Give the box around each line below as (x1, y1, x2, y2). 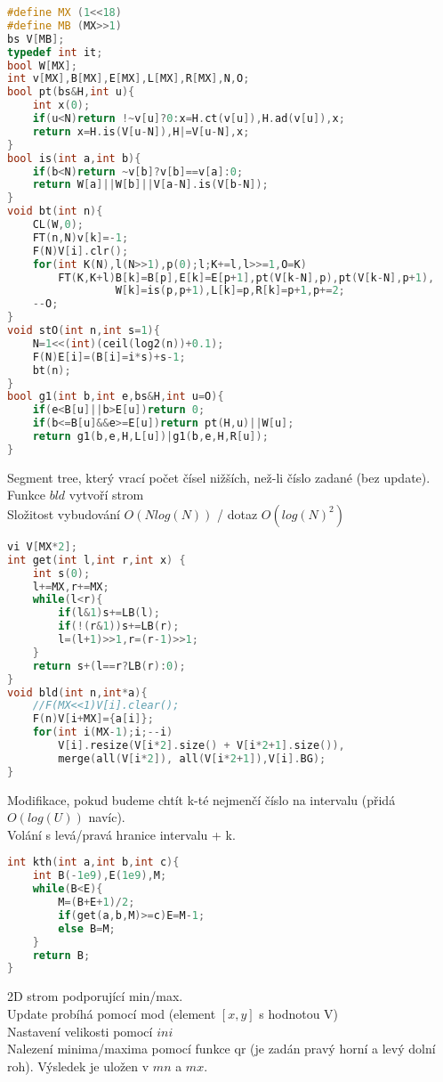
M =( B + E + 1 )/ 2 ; (58, 896, 135, 909)
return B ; (32, 948, 91, 962)
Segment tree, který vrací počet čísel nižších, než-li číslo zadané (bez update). (7, 468, 431, 486)
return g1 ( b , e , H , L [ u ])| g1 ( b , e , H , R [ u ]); (32, 430, 269, 443)
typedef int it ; (7, 45, 103, 59)
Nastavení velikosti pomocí (7, 1021, 153, 1040)
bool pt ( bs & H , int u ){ (7, 85, 135, 99)
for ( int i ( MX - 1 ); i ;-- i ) (32, 726, 173, 739)
